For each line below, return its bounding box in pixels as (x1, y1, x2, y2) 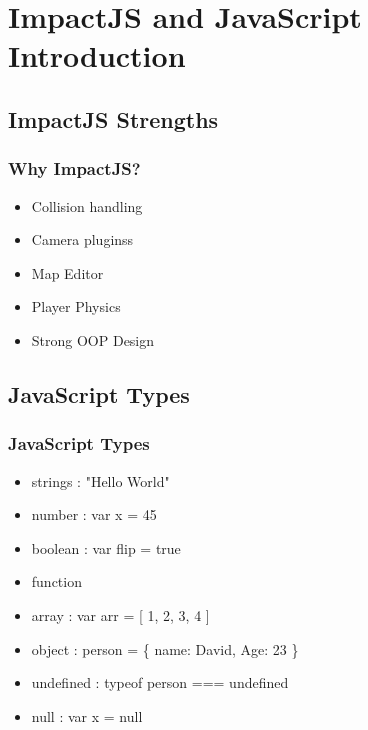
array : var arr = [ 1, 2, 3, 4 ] (31, 604, 210, 625)
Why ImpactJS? (8, 156, 141, 181)
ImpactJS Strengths (8, 103, 219, 134)
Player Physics (31, 296, 121, 317)
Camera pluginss (31, 229, 134, 250)
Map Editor (31, 262, 104, 283)
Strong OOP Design (31, 329, 155, 350)
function (31, 571, 82, 592)
